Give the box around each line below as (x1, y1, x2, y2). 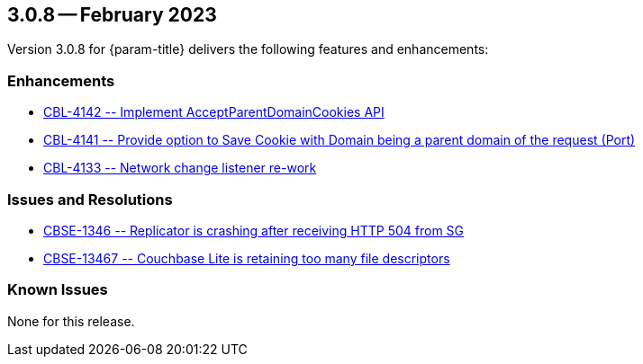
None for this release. (7, 313, 135, 329)
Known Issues (7, 280, 108, 299)
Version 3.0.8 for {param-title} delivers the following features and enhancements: (7, 41, 489, 58)
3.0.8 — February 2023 (7, 4, 217, 26)
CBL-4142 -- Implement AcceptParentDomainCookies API (43, 104, 385, 120)
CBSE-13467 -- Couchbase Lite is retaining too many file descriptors (43, 250, 450, 266)
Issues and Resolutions (7, 190, 173, 209)
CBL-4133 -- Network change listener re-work (43, 160, 317, 176)
